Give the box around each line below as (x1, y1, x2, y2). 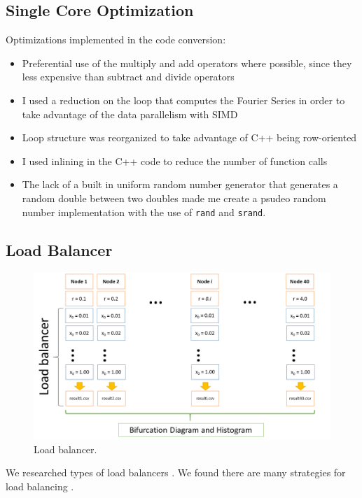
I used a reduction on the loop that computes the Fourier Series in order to (22, 92, 345, 107)
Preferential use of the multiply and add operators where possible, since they (22, 55, 352, 70)
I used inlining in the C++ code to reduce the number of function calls (22, 153, 328, 168)
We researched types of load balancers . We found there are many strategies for (6, 465, 346, 480)
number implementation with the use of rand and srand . (22, 204, 266, 219)
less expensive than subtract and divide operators (22, 69, 235, 84)
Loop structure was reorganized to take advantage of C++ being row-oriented (22, 130, 357, 145)
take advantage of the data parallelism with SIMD (22, 106, 238, 121)
